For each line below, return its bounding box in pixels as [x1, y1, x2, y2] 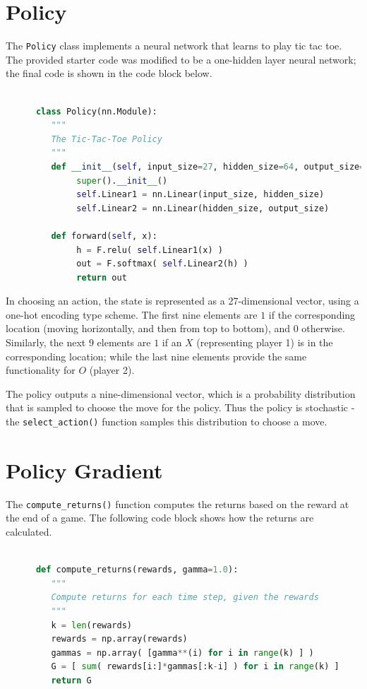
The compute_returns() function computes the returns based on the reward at [6, 496, 349, 511]
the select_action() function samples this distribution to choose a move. [6, 414, 327, 429]
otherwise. [301, 321, 345, 336]
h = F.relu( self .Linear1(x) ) [76, 245, 223, 255]
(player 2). [89, 363, 135, 377]
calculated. [6, 524, 52, 539]
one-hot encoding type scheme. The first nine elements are [6, 307, 258, 322]
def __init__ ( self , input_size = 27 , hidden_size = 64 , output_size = [51, 161, 365, 172]
